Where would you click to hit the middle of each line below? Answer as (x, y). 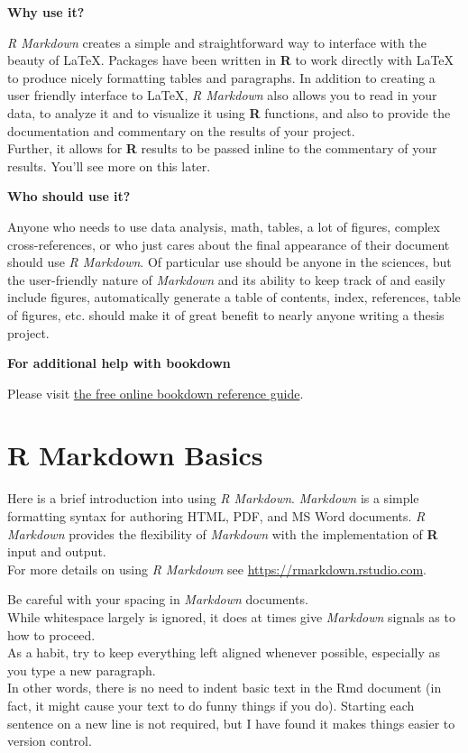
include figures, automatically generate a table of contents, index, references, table (234, 297)
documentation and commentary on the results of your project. (181, 130)
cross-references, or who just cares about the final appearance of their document (229, 244)
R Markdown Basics (135, 455)
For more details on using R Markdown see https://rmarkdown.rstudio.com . (217, 569)
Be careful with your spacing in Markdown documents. (158, 599)
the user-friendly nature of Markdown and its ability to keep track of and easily (226, 279)
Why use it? (46, 12)
